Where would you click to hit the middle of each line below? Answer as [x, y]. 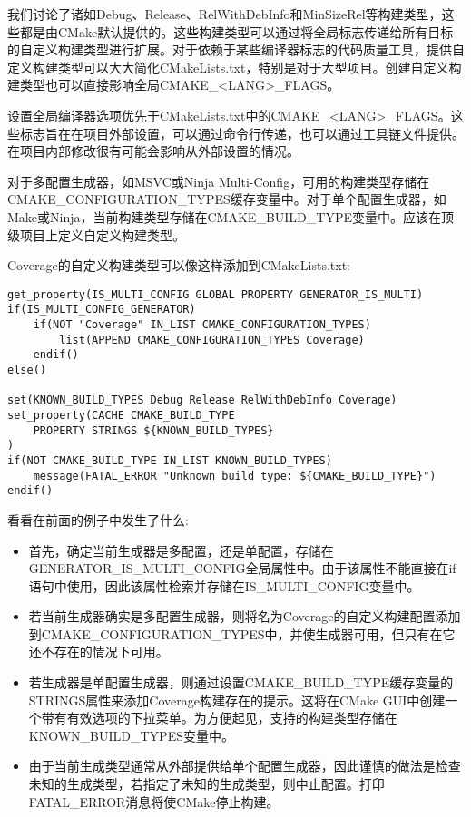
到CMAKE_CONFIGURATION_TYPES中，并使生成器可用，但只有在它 [242, 633]
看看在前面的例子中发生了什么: [98, 519]
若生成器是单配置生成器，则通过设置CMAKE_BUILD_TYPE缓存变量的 [241, 682]
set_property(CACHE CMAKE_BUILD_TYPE [121, 415]
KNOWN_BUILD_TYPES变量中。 [131, 735]
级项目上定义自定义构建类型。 [96, 234]
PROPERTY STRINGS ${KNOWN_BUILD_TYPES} [153, 430]
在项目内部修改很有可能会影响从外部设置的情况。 [153, 151]
